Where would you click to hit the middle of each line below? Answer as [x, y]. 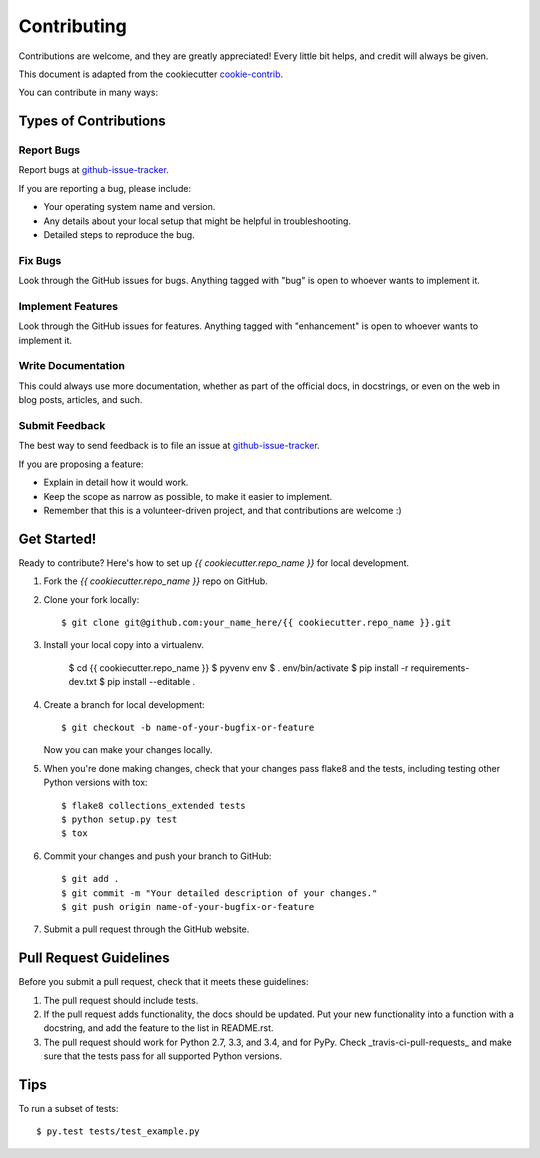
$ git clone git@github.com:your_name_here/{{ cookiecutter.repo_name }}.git [256, 623]
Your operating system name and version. [129, 207]
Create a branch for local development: [124, 704]
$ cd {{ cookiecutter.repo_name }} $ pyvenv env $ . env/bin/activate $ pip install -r [238, 667]
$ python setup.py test [119, 819]
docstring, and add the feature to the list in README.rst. [158, 1028]
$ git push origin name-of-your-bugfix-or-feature [188, 906]
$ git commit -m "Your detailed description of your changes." [219, 893]
